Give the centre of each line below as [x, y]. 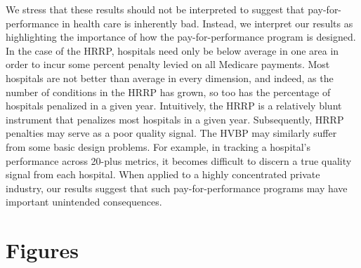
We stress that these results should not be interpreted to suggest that [155, 9]
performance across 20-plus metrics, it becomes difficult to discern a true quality [179, 160]
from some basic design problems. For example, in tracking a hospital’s [158, 146]
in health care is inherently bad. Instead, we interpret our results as [208, 23]
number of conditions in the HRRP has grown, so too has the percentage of [168, 92]
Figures [42, 250]
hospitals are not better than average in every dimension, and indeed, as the [170, 78]
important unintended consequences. [84, 202]
